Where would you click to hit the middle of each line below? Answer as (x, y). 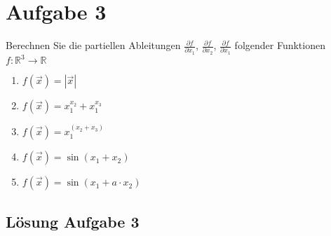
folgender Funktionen (280, 45)
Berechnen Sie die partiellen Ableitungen (93, 45)
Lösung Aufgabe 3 (73, 221)
